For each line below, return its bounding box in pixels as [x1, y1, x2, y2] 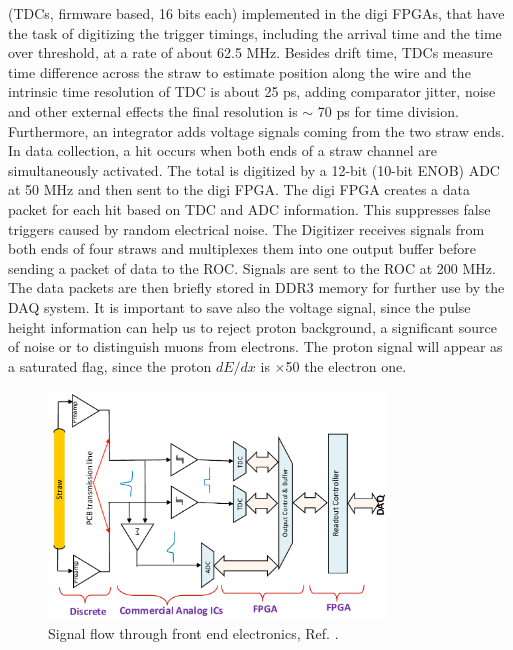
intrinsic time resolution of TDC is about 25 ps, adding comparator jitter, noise [8, 81, 496, 102]
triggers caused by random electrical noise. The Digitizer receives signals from [8, 218, 485, 239]
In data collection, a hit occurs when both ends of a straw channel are [8, 140, 437, 161]
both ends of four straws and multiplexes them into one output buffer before [8, 238, 476, 259]
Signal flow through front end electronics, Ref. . [48, 622, 339, 643]
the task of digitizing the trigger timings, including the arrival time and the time [8, 22, 502, 43]
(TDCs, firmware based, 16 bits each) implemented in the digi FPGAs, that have [8, 3, 505, 23]
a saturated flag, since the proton [8, 355, 212, 376]
